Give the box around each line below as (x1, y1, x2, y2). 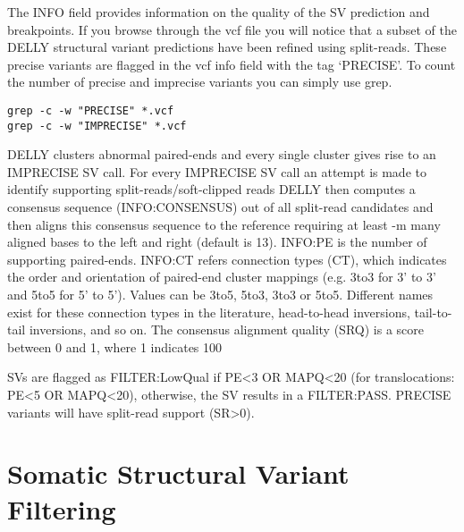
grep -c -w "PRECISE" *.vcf (7, 104, 174, 117)
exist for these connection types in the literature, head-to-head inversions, (7, 302, 410, 321)
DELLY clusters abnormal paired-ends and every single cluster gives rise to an (7, 145, 436, 164)
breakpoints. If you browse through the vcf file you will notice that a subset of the (7, 20, 457, 38)
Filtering (7, 490, 116, 527)
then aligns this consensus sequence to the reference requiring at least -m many (7, 215, 441, 233)
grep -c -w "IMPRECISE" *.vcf (7, 119, 187, 132)
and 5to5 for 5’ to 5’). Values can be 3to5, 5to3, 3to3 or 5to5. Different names (7, 285, 434, 304)
